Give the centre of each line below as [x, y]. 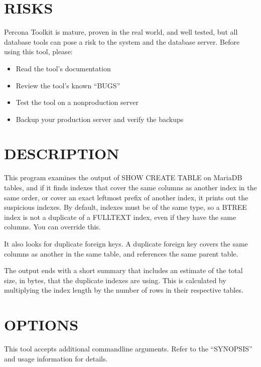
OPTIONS [41, 325]
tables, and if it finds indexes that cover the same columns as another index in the [130, 187]
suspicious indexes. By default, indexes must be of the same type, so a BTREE [125, 207]
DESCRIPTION [62, 153]
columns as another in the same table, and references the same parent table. [121, 253]
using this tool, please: [38, 51]
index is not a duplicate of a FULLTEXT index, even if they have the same [120, 217]
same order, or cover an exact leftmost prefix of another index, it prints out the [126, 197]
